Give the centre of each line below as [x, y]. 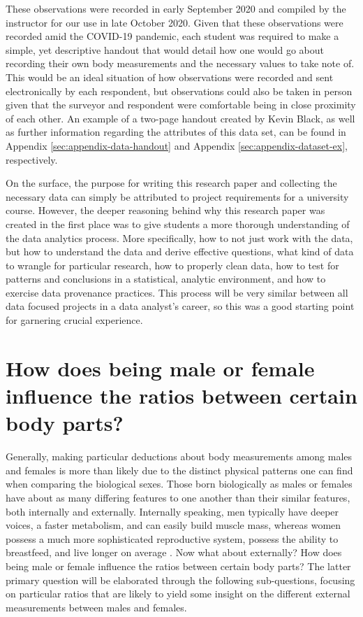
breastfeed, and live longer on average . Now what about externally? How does [174, 552]
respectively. [32, 159]
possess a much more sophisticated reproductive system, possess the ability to [172, 538]
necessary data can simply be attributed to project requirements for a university [177, 196]
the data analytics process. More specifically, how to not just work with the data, [179, 237]
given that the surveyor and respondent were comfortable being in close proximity [181, 105]
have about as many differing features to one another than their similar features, [178, 497]
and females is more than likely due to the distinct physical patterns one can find [179, 470]
